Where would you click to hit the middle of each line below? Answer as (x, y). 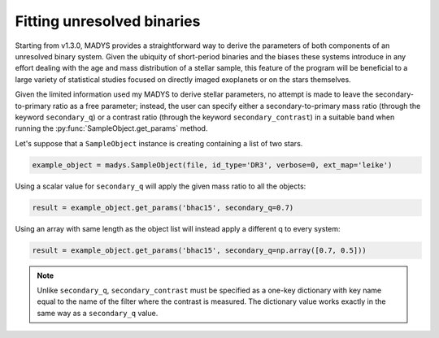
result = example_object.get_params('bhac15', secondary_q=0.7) (163, 208)
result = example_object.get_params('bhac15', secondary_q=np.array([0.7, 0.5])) (200, 250)
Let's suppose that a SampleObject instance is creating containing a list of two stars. (159, 143)
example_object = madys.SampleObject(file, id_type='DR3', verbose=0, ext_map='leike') (212, 165)
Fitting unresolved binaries (108, 21)
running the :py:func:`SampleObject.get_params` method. (111, 128)
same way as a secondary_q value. (98, 313)
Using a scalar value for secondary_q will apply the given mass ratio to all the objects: (161, 186)
